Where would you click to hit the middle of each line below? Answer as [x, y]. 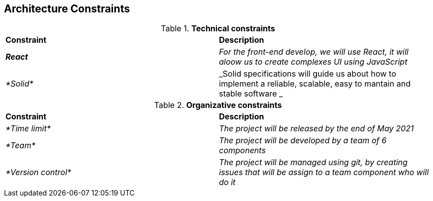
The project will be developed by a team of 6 [303, 141]
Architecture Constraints [67, 9]
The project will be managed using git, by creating [313, 162]
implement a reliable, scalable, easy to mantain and [315, 84]
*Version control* [38, 172]
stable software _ [251, 94]
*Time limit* [28, 129]
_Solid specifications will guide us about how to [308, 74]
